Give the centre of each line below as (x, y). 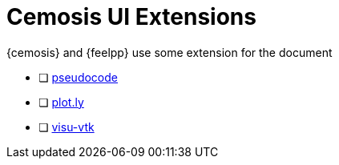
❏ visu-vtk (67, 127)
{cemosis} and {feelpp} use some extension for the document (169, 52)
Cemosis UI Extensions (131, 17)
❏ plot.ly (61, 102)
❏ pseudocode (78, 77)
